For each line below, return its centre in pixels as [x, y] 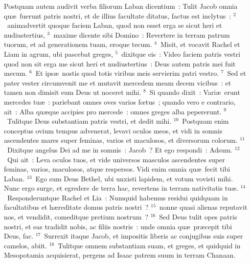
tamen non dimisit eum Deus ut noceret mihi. [73, 92]
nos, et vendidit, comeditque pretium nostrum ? [76, 217]
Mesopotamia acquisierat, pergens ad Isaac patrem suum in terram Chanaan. [120, 255]
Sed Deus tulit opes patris [198, 217]
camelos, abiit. [25, 245]
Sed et [237, 73]
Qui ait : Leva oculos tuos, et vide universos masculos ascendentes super [116, 159]
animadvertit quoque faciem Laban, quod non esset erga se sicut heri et [114, 25]
